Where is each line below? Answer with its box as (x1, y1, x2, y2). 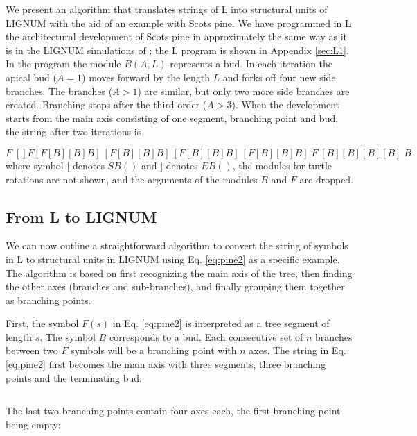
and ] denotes (141, 158, 198, 172)
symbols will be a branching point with (71, 343, 237, 358)
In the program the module (6, 56, 121, 71)
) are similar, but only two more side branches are (137, 83, 350, 98)
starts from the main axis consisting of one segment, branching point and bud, (6, 110, 339, 125)
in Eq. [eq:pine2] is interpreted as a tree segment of (112, 316, 330, 330)
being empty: (6, 417, 61, 431)
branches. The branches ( (6, 83, 113, 98)
